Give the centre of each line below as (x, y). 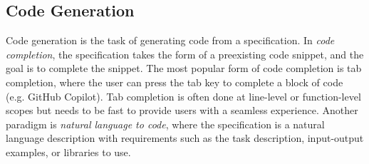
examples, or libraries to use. (68, 152)
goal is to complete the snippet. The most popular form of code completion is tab (184, 68)
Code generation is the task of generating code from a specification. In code (170, 40)
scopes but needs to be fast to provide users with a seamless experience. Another (182, 110)
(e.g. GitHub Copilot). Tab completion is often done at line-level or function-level (183, 96)
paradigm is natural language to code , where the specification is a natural (165, 124)
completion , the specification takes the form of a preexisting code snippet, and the (185, 54)
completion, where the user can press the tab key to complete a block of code (175, 82)
